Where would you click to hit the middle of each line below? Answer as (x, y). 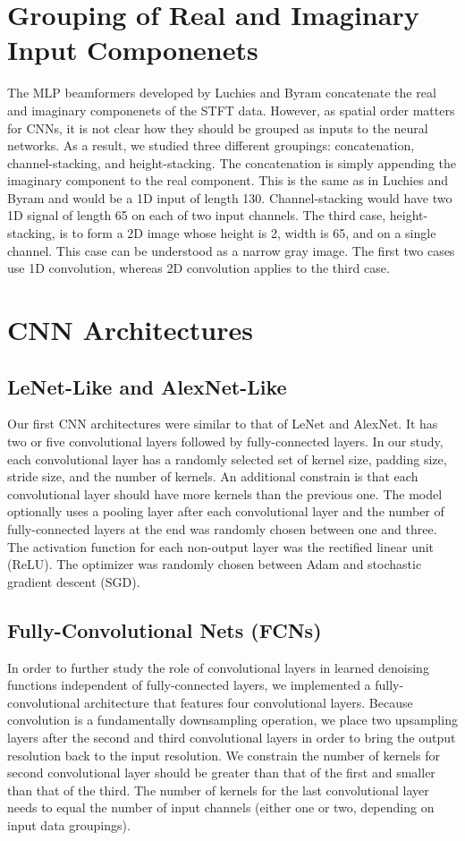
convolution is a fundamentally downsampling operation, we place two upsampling (232, 720)
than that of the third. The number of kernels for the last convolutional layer (218, 790)
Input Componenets (133, 50)
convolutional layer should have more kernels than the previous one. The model (225, 493)
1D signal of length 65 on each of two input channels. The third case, (197, 215)
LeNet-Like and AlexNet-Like (147, 386)
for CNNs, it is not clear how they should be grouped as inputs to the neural (218, 127)
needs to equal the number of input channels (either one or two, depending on (221, 807)
